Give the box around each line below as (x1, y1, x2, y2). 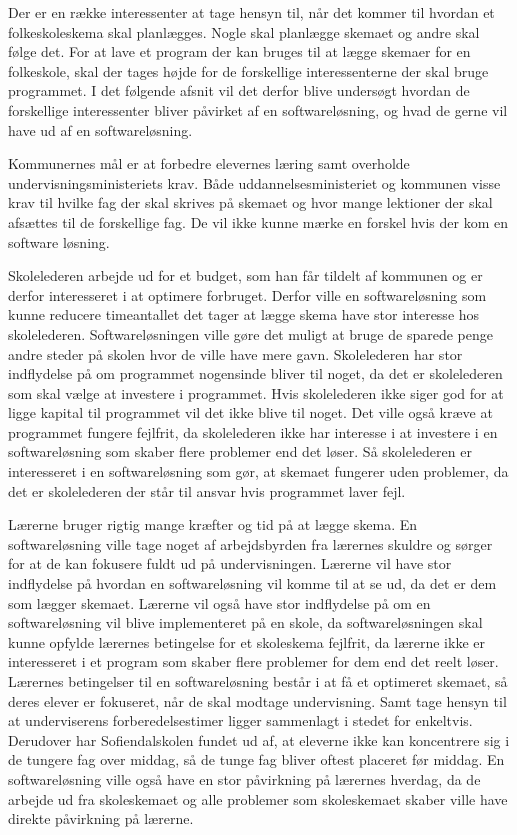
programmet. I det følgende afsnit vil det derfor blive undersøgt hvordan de (8, 80, 470, 101)
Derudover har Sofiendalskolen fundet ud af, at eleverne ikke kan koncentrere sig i (8, 729, 510, 750)
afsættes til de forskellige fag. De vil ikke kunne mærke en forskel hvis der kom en (8, 211, 509, 232)
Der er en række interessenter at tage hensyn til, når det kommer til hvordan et (8, 2, 495, 22)
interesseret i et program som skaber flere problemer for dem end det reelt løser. (8, 651, 499, 672)
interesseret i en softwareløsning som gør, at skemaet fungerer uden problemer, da (8, 461, 509, 482)
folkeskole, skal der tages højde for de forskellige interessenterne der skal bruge (8, 60, 489, 81)
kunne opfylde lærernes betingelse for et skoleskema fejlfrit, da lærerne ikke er (8, 631, 485, 652)
